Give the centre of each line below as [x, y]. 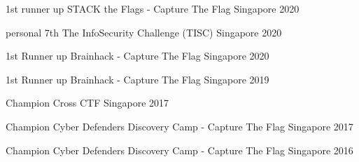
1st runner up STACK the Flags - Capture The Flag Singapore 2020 [153, 8]
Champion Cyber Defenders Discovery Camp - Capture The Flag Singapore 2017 [179, 126]
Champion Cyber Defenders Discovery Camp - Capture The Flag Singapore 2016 [179, 150]
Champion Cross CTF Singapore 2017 [87, 103]
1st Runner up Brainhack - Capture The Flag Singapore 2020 [138, 56]
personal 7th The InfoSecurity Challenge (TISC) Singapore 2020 [144, 32]
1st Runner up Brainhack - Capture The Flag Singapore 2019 [138, 79]
